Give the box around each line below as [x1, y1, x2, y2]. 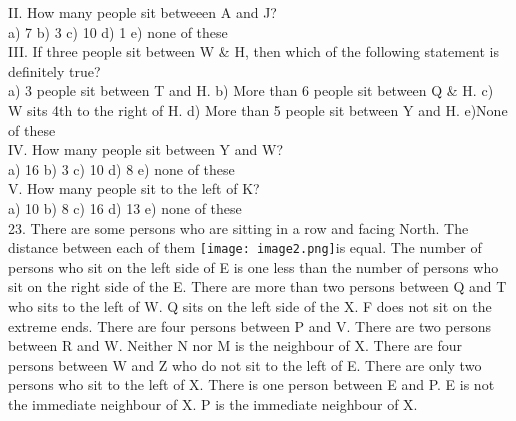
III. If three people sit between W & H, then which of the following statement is [8, 41, 500, 62]
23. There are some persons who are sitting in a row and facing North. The [8, 217, 469, 238]
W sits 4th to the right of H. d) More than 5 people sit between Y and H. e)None [8, 99, 508, 120]
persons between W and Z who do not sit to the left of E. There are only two [8, 354, 482, 375]
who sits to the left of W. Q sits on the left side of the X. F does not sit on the [8, 295, 492, 316]
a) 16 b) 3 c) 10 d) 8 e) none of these [8, 158, 235, 179]
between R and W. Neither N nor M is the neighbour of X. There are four [8, 335, 462, 356]
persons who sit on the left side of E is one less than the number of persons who [8, 256, 499, 277]
